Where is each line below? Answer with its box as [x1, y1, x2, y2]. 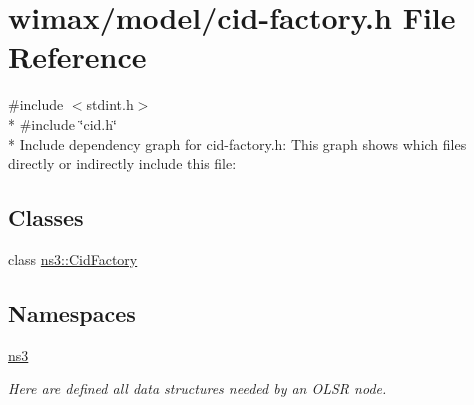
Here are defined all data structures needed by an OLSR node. [8, 378, 387, 399]
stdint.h [86, 94, 134, 115]
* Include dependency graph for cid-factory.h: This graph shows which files [8, 133, 467, 154]
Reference [8, 36, 147, 77]
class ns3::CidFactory [8, 248, 138, 269]
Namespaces [8, 297, 136, 328]
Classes [8, 202, 84, 233]
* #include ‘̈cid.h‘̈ [8, 113, 117, 134]
